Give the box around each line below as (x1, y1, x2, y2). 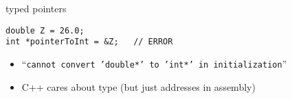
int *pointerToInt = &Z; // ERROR (5, 37, 173, 47)
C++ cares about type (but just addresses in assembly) (21, 79, 256, 94)
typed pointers (5, 1, 67, 15)
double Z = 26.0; (5, 25, 85, 36)
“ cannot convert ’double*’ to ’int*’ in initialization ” (21, 56, 287, 70)
